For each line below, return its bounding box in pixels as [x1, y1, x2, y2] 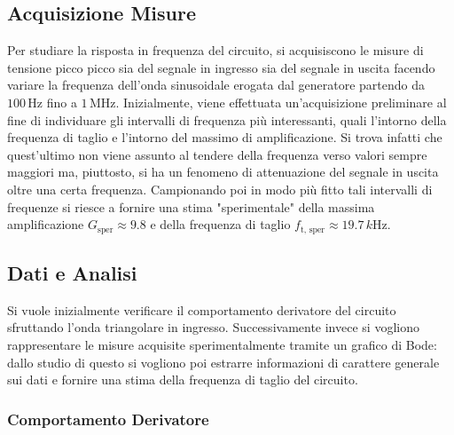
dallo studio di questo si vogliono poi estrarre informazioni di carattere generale [7, 352, 440, 371]
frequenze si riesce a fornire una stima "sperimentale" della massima [7, 197, 375, 216]
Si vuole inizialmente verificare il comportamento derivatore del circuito [7, 300, 396, 319]
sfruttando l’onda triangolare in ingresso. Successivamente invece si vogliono [7, 318, 419, 336]
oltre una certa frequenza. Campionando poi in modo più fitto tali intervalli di [7, 179, 433, 198]
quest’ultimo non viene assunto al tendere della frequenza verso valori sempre [7, 145, 427, 163]
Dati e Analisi [7, 258, 137, 286]
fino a [46, 92, 77, 111]
